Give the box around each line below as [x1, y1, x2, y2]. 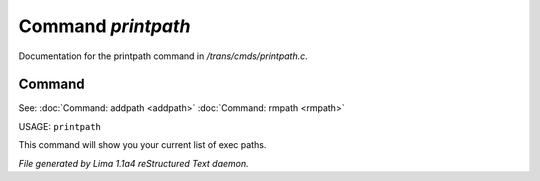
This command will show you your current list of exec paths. [18, 139, 267, 151]
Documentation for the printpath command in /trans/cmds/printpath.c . [18, 50, 309, 62]
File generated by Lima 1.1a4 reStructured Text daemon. [18, 157, 249, 169]
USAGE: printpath [18, 120, 102, 132]
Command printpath [18, 15, 191, 37]
